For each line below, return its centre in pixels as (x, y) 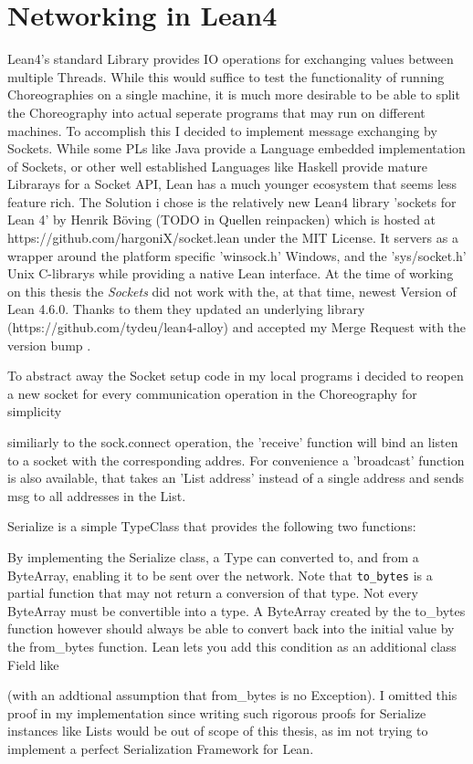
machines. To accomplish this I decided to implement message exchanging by (222, 130)
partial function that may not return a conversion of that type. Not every (213, 593)
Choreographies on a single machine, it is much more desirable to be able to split (234, 94)
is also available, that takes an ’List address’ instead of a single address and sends (236, 478)
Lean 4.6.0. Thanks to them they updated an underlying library (186, 309)
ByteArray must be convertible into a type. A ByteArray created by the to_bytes (236, 610)
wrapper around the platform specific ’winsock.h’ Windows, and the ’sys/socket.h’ (237, 255)
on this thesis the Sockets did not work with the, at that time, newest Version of (232, 291)
